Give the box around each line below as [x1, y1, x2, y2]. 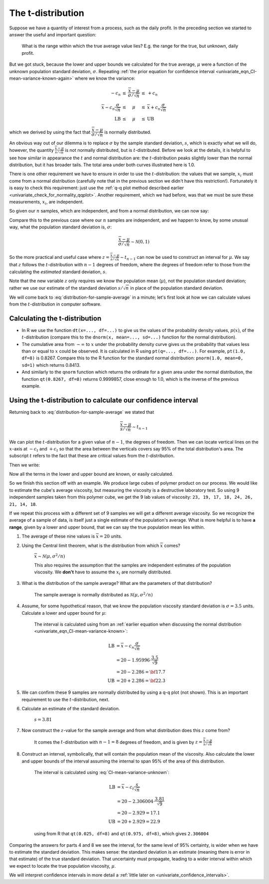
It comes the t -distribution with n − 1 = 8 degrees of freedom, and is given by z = [34, 739, 203, 745]
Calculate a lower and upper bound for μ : [21, 610, 107, 616]
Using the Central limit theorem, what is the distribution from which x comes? [21, 543, 180, 549]
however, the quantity [9, 147, 54, 153]
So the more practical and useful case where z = [9, 254, 110, 260]
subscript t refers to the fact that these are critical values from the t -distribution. [9, 453, 175, 459]
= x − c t [117, 784, 134, 791]
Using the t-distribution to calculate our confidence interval [9, 396, 198, 404]
